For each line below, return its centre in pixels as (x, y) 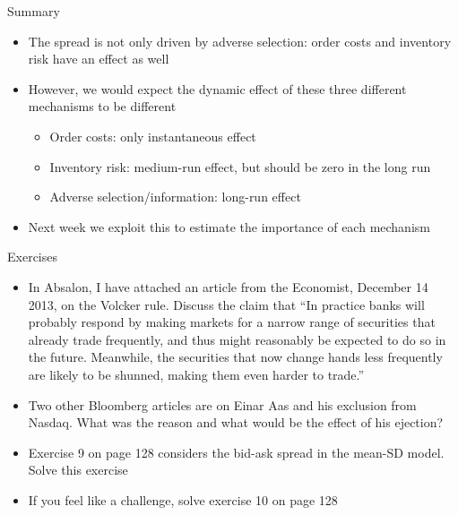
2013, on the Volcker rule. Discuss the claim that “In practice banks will (226, 304)
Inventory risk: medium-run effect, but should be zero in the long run (240, 166)
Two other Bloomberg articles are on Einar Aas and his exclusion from (222, 404)
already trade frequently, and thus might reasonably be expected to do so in (237, 339)
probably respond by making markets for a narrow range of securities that (232, 322)
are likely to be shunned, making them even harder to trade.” (196, 374)
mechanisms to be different (102, 106)
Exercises (32, 257)
